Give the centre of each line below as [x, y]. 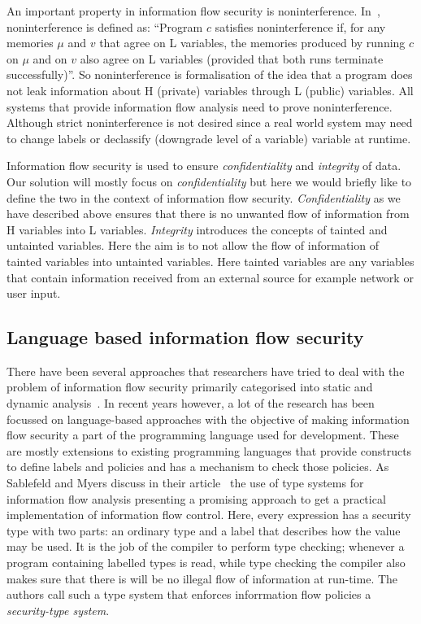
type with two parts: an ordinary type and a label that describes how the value [204, 530]
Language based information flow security [185, 337]
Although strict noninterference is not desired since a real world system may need [210, 122]
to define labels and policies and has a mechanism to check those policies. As [198, 467]
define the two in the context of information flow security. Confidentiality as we [204, 197]
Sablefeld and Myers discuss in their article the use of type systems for [185, 483]
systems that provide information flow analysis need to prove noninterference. [200, 106]
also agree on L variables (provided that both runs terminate [232, 58]
